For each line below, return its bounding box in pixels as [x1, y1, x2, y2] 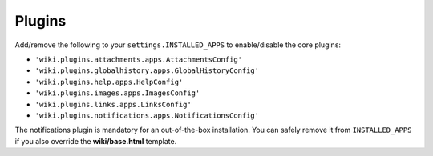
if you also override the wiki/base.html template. [14, 136, 177, 146]
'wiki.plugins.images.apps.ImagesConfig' [34, 89, 200, 98]
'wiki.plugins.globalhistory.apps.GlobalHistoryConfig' [34, 66, 260, 75]
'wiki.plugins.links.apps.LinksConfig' [34, 100, 192, 109]
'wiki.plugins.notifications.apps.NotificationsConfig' [34, 110, 260, 120]
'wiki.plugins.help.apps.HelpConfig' [34, 77, 184, 86]
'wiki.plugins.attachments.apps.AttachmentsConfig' [34, 54, 243, 64]
